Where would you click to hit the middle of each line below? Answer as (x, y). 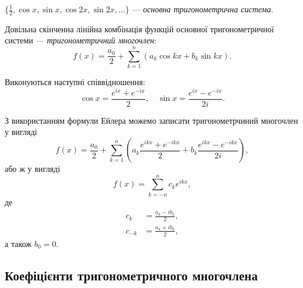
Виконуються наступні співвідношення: (75, 82)
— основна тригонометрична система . (203, 9)
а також (18, 243)
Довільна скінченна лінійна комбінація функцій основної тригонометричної (139, 28)
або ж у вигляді (33, 169)
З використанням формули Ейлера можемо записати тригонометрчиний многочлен (151, 120)
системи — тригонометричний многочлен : (81, 40)
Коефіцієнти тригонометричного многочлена (131, 275)
